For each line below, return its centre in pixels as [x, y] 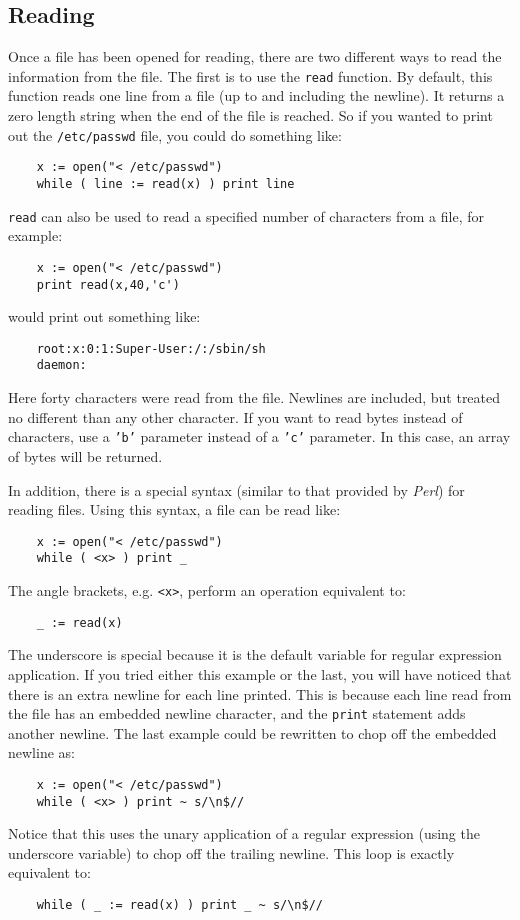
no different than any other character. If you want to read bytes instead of [235, 416]
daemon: [61, 365]
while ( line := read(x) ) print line [165, 183]
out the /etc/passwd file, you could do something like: [175, 134]
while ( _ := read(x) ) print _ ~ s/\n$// [179, 905]
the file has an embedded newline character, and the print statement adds [237, 713]
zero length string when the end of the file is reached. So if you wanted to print [250, 115]
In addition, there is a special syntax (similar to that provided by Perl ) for [236, 489]
